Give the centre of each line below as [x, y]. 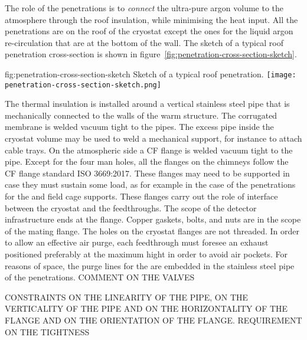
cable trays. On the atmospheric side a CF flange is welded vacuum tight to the [149, 150]
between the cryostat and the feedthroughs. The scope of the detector [131, 207]
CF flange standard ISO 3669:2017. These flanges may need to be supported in [147, 173]
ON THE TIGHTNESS [47, 331]
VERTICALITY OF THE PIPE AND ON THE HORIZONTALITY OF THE [146, 308]
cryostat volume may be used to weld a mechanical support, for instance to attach [153, 138]
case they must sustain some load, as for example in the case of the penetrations [150, 184]
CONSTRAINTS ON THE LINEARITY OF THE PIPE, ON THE [127, 297]
